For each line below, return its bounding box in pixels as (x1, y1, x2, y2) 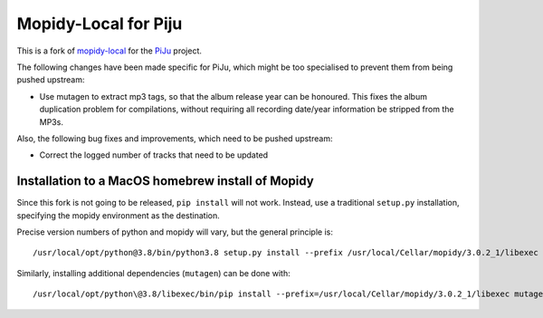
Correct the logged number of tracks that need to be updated (39, 149, 269, 160)
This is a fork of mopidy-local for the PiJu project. (16, 45, 203, 56)
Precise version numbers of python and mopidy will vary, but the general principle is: (16, 226, 334, 237)
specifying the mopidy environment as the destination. (16, 209, 221, 221)
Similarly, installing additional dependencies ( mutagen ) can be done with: (16, 267, 291, 278)
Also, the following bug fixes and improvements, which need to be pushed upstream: (16, 132, 333, 144)
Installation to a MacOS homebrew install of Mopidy (16, 173, 314, 189)
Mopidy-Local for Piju (16, 14, 183, 34)
